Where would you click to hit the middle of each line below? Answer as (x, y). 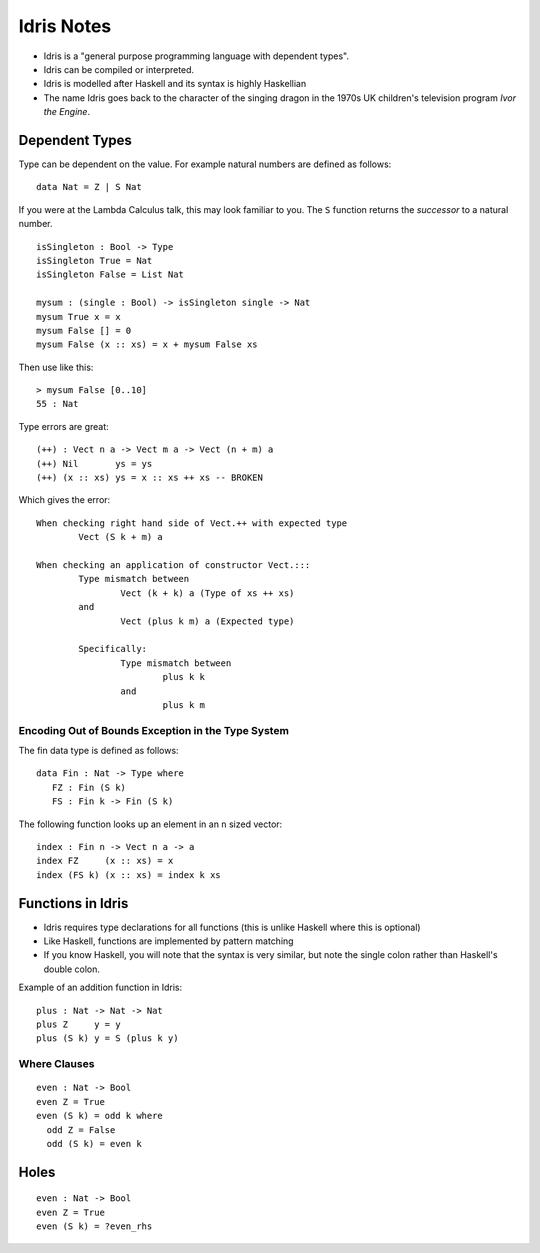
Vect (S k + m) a (121, 537)
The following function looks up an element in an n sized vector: (150, 824)
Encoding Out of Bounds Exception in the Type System (154, 730)
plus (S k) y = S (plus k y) (107, 1038)
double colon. (71, 969)
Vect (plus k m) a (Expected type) (207, 621)
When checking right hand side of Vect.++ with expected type (192, 523)
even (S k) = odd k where (100, 1116)
